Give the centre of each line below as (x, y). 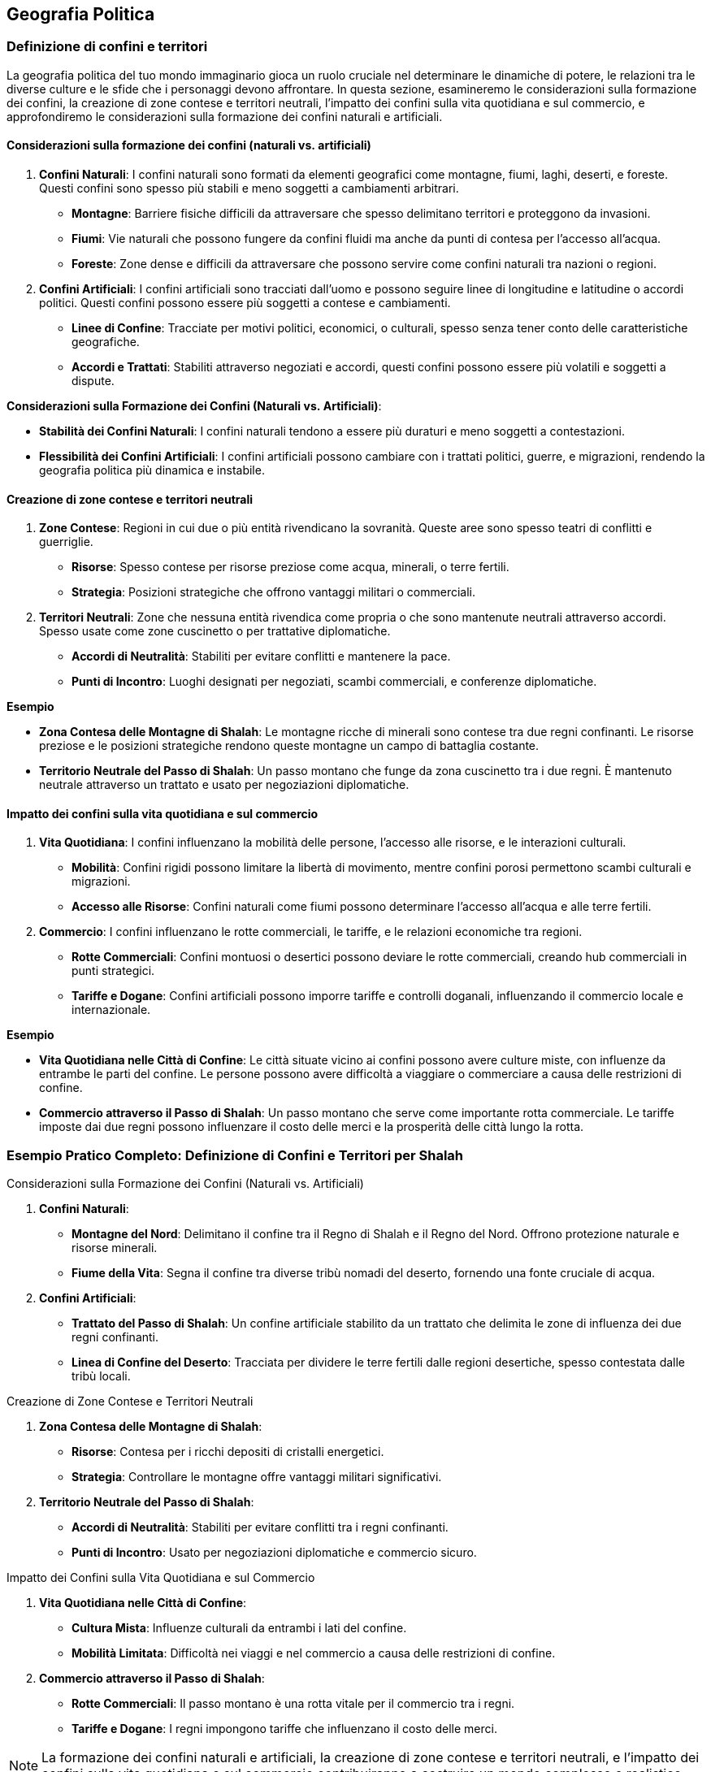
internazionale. (111, 1010)
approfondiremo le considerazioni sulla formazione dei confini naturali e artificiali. (225, 116)
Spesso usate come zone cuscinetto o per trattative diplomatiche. (215, 631)
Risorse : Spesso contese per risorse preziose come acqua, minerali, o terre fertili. (290, 567)
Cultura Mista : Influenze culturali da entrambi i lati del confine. (239, 1628)
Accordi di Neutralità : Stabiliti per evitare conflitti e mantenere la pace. (261, 656)
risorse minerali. (115, 1248)
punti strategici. (113, 971)
